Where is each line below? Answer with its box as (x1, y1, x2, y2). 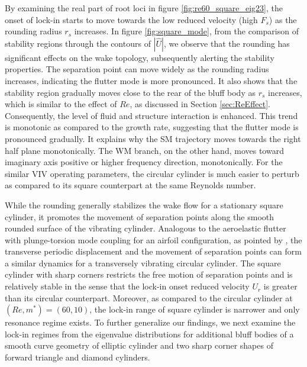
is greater (263, 280, 298, 292)
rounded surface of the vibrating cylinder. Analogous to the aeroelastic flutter (5, 222, 286, 234)
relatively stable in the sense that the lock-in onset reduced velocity (5, 280, 250, 292)
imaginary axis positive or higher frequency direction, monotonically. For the (5, 156, 283, 168)
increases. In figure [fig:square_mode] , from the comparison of (74, 25, 299, 37)
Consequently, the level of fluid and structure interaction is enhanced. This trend (5, 109, 298, 121)
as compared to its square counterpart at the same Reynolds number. (5, 179, 256, 191)
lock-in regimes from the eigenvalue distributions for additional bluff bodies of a (5, 327, 294, 340)
